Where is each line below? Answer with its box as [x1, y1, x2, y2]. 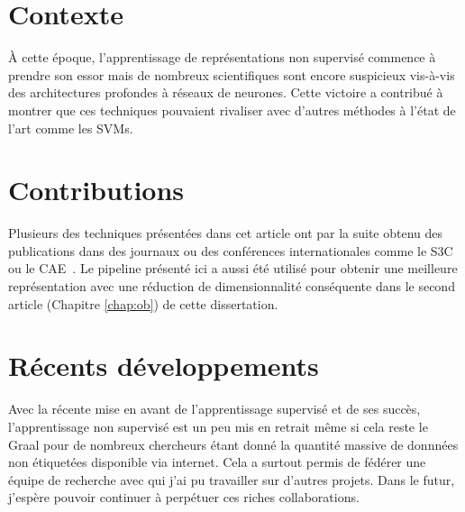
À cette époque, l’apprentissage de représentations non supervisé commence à [8, 48, 436, 67]
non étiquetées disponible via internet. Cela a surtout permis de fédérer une [8, 453, 426, 471]
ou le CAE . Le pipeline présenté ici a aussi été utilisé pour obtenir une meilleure [8, 259, 458, 278]
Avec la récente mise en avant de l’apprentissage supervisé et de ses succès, [8, 399, 421, 418]
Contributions [8, 171, 185, 208]
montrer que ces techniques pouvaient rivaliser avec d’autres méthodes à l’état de [8, 100, 456, 119]
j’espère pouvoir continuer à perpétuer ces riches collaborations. [8, 488, 360, 507]
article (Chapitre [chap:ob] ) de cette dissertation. [8, 294, 278, 313]
